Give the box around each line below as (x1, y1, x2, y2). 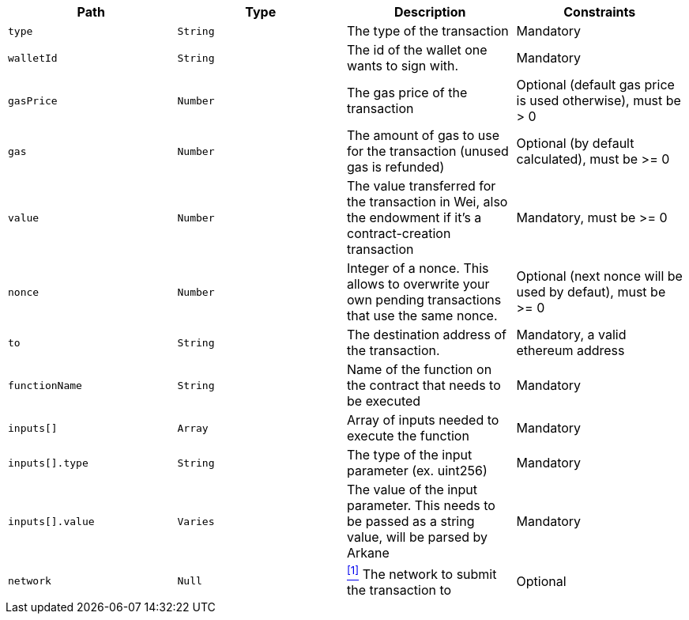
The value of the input (347, 482, 478, 497)
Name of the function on (347, 361, 492, 377)
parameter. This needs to (347, 497, 495, 513)
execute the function (347, 428, 469, 444)
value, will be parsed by (347, 529, 488, 545)
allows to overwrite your (347, 276, 490, 292)
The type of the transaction (347, 23, 509, 39)
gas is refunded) (347, 159, 445, 175)
